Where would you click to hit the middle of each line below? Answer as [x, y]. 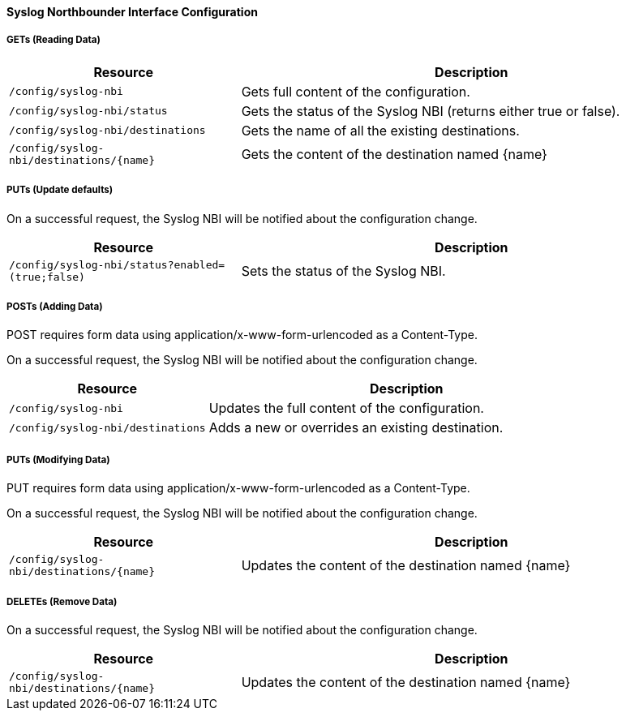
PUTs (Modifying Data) [58, 459]
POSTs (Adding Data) [55, 306]
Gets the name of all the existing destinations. [380, 130]
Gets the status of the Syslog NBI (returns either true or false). [431, 111]
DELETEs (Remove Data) [62, 601]
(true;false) [47, 277]
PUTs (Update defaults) [60, 190]
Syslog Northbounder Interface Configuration [132, 12]
